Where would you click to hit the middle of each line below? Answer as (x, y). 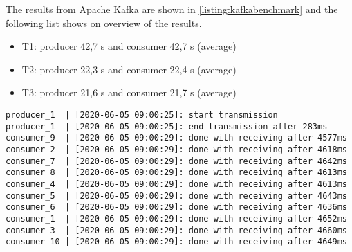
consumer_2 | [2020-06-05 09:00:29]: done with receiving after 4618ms (176, 149)
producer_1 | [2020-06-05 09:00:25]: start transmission (142, 115)
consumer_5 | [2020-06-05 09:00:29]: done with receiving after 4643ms (176, 196)
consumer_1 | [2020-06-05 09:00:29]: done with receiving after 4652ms (176, 218)
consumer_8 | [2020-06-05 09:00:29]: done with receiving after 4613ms (176, 173)
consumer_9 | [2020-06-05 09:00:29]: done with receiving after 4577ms (176, 138)
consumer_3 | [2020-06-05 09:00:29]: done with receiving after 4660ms (176, 230)
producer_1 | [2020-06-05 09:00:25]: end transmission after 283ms (167, 126)
